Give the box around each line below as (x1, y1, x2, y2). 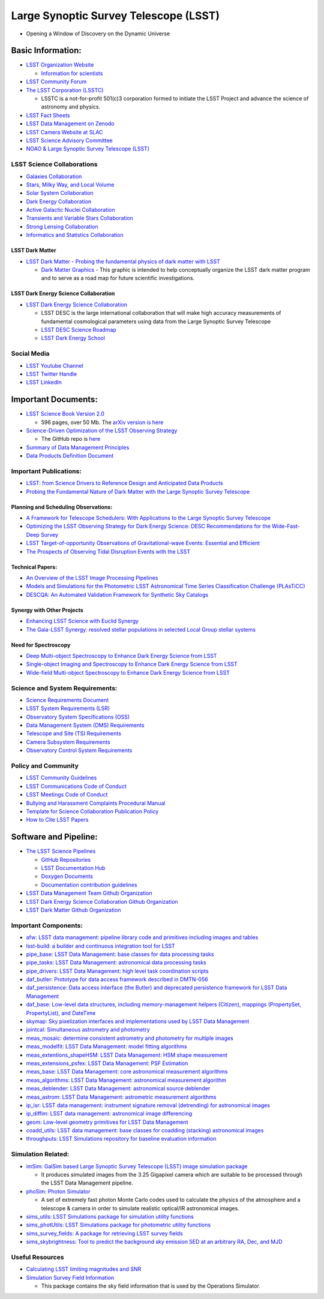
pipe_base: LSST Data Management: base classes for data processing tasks (26, 951, 214, 958)
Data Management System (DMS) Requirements (26, 721, 145, 729)
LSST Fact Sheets (26, 112, 70, 119)
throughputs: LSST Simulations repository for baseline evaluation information (26, 1135, 217, 1142)
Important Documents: (11, 395, 98, 405)
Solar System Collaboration (26, 190, 94, 197)
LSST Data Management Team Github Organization (26, 889, 152, 897)
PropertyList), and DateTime (26, 1009, 96, 1017)
